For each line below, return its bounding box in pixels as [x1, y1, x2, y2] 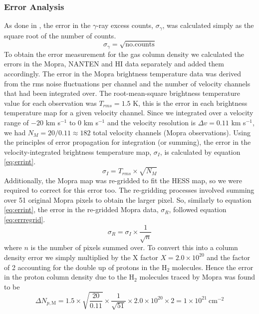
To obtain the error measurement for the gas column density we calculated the [4, 48, 245, 59]
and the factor [207, 252, 251, 262]
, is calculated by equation [160, 146, 241, 157]
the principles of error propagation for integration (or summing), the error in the [4, 137, 251, 147]
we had [4, 127, 26, 137]
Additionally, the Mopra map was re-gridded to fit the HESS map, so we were [4, 175, 242, 185]
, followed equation [169, 204, 227, 215]
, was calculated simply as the [162, 20, 254, 30]
